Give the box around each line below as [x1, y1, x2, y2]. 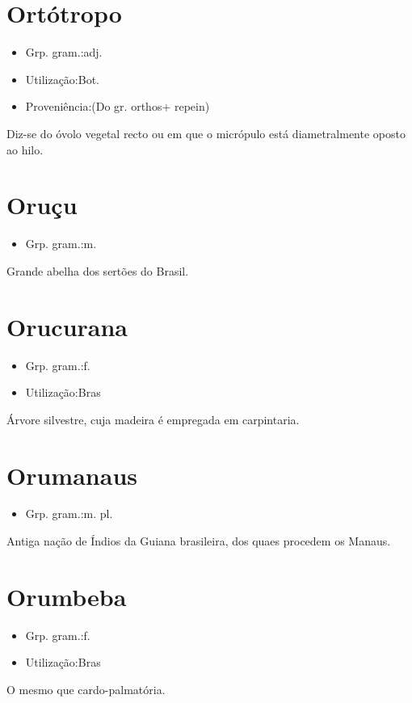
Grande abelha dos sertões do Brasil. [6, 262, 189, 279]
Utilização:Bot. [25, 70, 99, 87]
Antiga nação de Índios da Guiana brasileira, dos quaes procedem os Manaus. [6, 533, 391, 549]
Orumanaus [6, 458, 137, 491]
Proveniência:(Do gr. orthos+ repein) [25, 98, 210, 115]
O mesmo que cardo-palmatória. [6, 680, 166, 697]
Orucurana [6, 309, 128, 343]
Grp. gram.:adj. [25, 44, 103, 61]
